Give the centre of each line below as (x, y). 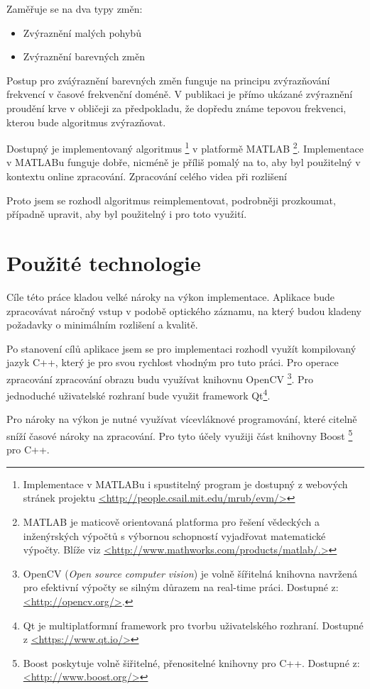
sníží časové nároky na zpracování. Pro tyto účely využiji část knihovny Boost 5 (180, 434)
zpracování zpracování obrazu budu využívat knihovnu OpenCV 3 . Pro (160, 377)
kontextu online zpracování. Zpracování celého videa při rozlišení (147, 176)
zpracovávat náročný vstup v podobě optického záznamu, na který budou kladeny (184, 310)
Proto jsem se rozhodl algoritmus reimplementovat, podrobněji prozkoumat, (171, 200)
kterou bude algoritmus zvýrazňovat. (86, 122)
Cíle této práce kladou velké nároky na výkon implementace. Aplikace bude (171, 296)
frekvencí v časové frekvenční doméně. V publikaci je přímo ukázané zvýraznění (180, 94)
